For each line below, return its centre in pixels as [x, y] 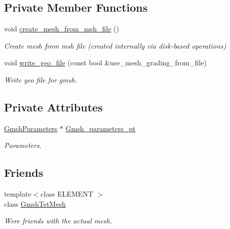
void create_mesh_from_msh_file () [62, 29]
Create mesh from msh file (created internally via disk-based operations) [115, 45]
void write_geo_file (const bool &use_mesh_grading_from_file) [105, 63]
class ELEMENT [67, 194]
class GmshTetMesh [35, 203]
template [18, 194]
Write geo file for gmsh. [41, 79]
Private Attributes [53, 107]
